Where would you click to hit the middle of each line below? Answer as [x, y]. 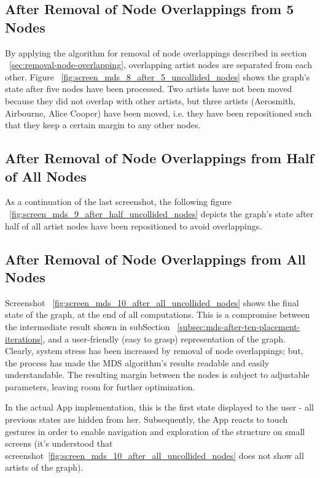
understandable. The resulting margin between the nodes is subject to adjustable [157, 375]
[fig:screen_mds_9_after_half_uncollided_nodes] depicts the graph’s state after [162, 213]
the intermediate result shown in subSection [88, 326]
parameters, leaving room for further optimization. [100, 386]
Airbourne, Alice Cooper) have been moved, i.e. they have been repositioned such [158, 113]
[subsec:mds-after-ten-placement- [239, 326]
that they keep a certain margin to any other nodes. [103, 125]
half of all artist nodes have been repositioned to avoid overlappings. [134, 226]
